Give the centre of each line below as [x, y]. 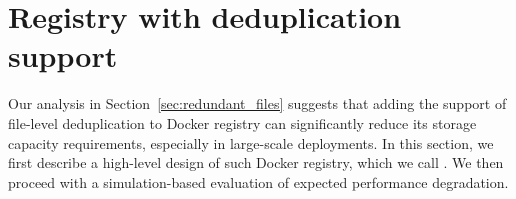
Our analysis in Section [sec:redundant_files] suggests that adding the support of [257, 103]
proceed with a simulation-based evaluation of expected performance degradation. [258, 181]
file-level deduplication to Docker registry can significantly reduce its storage [242, 122]
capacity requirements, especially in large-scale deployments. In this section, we [251, 142]
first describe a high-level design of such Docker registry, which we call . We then [256, 162]
